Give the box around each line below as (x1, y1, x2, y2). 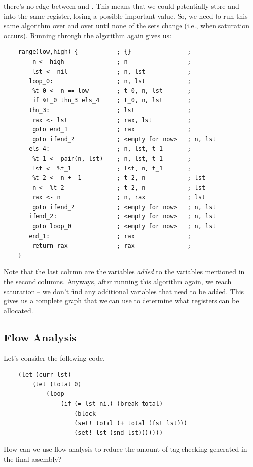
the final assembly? (4, 453, 62, 464)
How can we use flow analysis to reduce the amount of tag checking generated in (4, 444, 247, 454)
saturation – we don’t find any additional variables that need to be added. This (4, 286, 244, 296)
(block (74, 410, 96, 417)
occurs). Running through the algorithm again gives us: (4, 30, 171, 40)
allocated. (4, 305, 33, 315)
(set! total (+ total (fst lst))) (74, 420, 188, 427)
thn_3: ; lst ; (29, 106, 191, 114)
